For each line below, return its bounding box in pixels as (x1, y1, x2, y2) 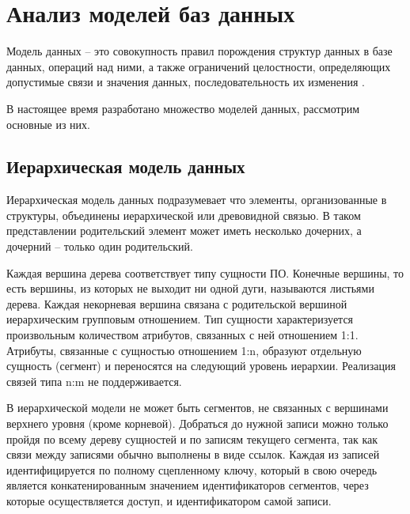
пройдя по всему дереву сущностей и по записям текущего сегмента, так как (6, 430, 378, 447)
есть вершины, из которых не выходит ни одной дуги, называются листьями (6, 280, 374, 297)
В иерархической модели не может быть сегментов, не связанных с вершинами (6, 399, 389, 416)
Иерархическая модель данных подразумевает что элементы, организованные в (6, 191, 387, 208)
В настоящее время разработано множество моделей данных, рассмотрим (6, 100, 360, 116)
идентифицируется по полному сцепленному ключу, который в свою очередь (6, 461, 378, 478)
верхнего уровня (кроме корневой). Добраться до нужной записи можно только (6, 415, 389, 432)
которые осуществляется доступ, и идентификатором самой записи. (6, 492, 332, 508)
